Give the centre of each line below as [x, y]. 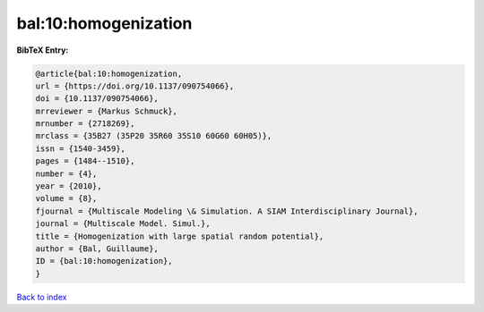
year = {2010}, [69, 186]
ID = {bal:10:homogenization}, [104, 261]
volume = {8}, [66, 198]
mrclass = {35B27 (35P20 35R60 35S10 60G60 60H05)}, [154, 136]
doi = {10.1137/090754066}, [97, 99]
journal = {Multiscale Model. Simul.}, [123, 224]
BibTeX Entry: [43, 50]
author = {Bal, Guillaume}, [97, 249]
